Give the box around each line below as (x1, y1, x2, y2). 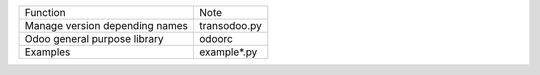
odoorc (198, 32, 234, 45)
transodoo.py (198, 19, 262, 32)
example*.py (198, 45, 258, 59)
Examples (24, 45, 71, 59)
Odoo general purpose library (24, 32, 164, 45)
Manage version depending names (24, 19, 189, 32)
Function (24, 6, 66, 19)
